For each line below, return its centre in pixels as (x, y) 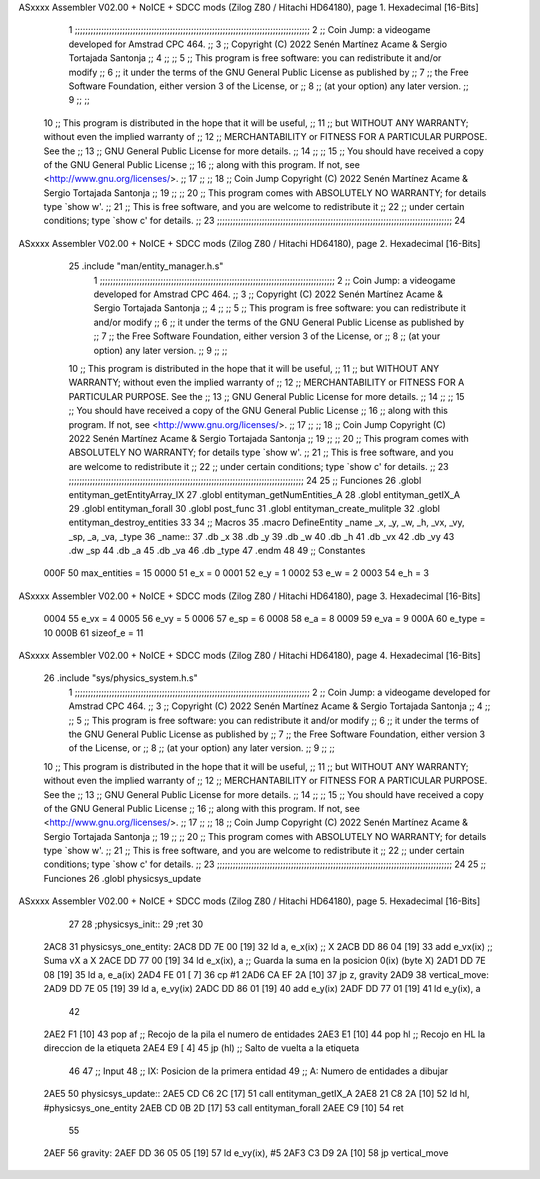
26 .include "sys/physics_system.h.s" (121, 678)
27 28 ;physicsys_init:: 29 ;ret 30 (136, 924)
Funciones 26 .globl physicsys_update (122, 878)
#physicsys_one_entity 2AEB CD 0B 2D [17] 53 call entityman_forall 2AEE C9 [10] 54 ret (223, 1107)
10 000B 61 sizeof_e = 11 (93, 632)
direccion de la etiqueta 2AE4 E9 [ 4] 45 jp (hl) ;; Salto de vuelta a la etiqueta (201, 1048)
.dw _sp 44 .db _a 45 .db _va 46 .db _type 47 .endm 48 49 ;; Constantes (217, 551)
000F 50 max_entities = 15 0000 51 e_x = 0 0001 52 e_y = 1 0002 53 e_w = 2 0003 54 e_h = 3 (236, 573)
